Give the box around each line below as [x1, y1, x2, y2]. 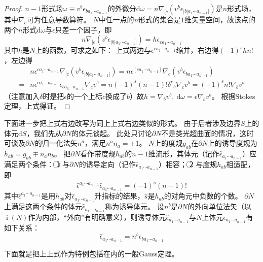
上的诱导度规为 [207, 138, 257, 148]
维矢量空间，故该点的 [184, 14, 256, 24]
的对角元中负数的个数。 [164, 190, 242, 201]
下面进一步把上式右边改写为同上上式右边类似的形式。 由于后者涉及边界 [4, 117, 241, 128]
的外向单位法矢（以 [187, 201, 252, 212]
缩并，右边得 [176, 45, 219, 55]
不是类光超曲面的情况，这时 [161, 127, 254, 138]
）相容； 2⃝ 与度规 [159, 158, 217, 169]
